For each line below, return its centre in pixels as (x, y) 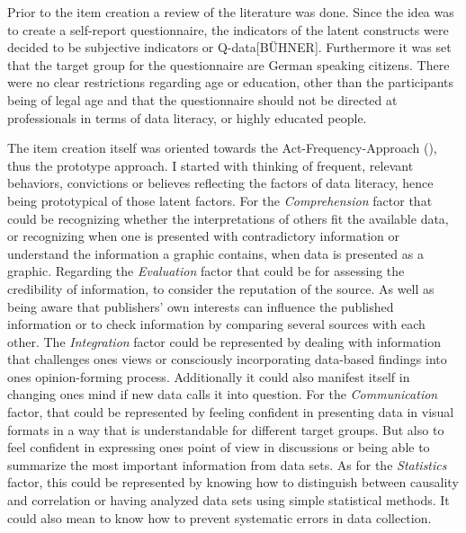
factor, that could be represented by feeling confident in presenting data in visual (231, 412)
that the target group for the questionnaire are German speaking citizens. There (229, 64)
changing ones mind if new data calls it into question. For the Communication (223, 394)
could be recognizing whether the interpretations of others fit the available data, (228, 218)
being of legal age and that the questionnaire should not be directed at (202, 99)
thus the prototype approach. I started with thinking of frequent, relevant (211, 165)
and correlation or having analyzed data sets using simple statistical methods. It (229, 500)
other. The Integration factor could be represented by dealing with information (224, 341)
